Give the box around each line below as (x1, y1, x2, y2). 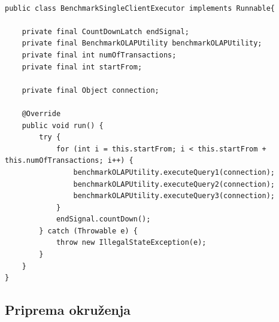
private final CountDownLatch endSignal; (22, 27, 189, 36)
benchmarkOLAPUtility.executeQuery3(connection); (73, 192, 275, 201)
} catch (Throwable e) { (39, 226, 138, 235)
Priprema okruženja (5, 300, 131, 319)
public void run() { (22, 121, 104, 130)
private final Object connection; (22, 86, 159, 95)
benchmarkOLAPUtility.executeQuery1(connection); (73, 168, 275, 177)
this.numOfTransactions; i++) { (5, 156, 134, 165)
